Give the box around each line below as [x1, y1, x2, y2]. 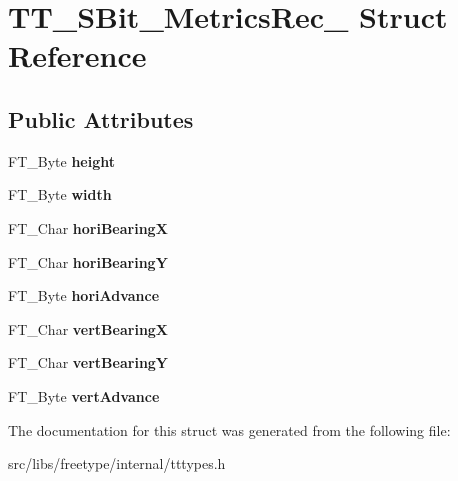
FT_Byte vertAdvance [8, 385, 160, 406]
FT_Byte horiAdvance [8, 285, 160, 306]
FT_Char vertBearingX [8, 318, 169, 339]
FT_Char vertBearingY [8, 352, 169, 373]
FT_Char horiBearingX [8, 217, 168, 238]
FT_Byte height [8, 150, 115, 171]
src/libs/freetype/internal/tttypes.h [8, 453, 226, 474]
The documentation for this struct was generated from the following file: [8, 419, 451, 440]
